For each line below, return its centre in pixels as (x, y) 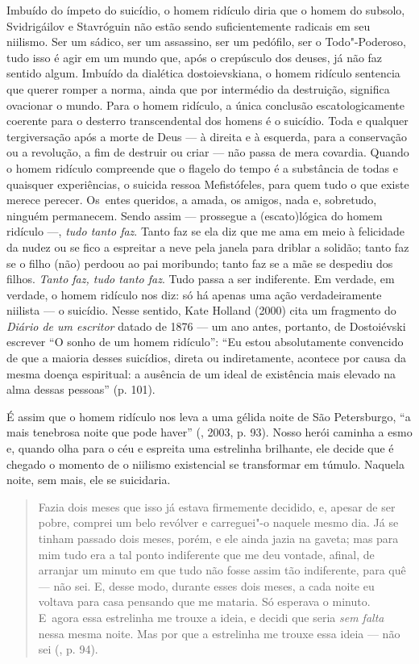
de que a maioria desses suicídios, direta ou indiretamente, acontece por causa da (207, 358)
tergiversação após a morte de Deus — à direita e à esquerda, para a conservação (207, 136)
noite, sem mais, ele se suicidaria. (89, 480)
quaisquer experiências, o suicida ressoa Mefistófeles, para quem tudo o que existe (208, 184)
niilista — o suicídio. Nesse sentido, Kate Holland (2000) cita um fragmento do (201, 310)
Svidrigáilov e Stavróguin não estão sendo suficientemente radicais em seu (189, 25)
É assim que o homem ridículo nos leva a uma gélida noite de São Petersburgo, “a (209, 416)
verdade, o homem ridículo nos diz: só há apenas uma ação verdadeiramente (194, 294)
